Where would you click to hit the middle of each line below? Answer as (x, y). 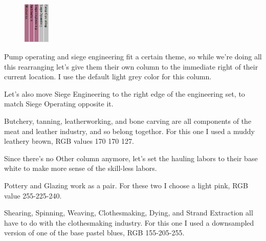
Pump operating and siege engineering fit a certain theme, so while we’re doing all (133, 56)
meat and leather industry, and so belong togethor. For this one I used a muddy (129, 131)
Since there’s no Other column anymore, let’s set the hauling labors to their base (131, 158)
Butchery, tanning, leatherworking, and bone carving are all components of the (128, 120)
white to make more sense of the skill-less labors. (81, 168)
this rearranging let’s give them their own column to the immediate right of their (131, 66)
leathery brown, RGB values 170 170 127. (69, 141)
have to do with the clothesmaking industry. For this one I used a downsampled (129, 222)
